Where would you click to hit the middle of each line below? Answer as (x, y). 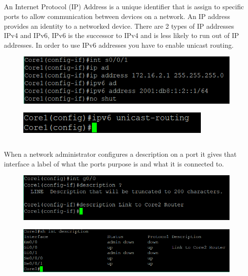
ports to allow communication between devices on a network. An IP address (117, 16)
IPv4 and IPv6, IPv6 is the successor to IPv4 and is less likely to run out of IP (122, 35)
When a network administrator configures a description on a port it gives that (120, 154)
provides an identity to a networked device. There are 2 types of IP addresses (119, 26)
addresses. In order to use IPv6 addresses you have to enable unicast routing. (119, 45)
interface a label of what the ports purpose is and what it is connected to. (114, 163)
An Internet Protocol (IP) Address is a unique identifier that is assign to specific (124, 7)
